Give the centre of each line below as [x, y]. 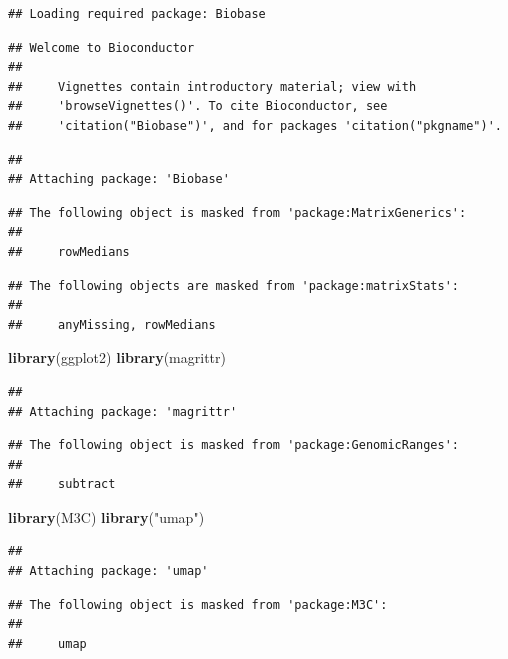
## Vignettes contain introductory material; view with [212, 86]
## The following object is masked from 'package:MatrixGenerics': [237, 212]
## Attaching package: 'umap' [108, 571]
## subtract [62, 484]
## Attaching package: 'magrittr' [123, 411]
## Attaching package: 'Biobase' [119, 179]
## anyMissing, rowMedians [112, 324]
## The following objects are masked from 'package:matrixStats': [234, 285]
